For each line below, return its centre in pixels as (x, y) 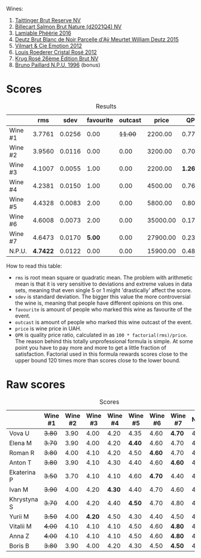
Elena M (21, 443)
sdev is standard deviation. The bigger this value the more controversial (103, 296)
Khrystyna (24, 499)
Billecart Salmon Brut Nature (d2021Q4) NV (68, 27)
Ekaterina (22, 472)
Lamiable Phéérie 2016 (43, 33)
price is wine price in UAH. (48, 328)
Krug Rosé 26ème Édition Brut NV (57, 58)
